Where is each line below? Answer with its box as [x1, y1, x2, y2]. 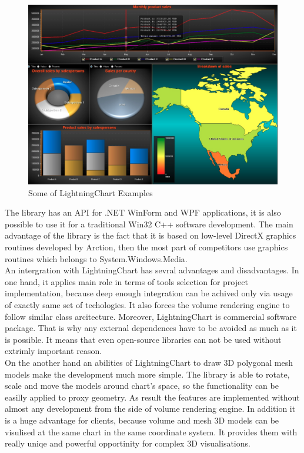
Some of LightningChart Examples [28, 186, 153, 199]
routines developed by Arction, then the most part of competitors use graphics [5, 241, 288, 253]
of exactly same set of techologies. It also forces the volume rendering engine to [5, 299, 290, 311]
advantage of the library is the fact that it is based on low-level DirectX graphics [5, 229, 296, 242]
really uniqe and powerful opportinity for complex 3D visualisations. [5, 437, 250, 449]
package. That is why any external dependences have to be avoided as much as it [5, 322, 297, 334]
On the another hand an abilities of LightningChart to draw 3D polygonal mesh [5, 356, 293, 369]
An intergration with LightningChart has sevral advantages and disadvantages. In [5, 264, 299, 276]
